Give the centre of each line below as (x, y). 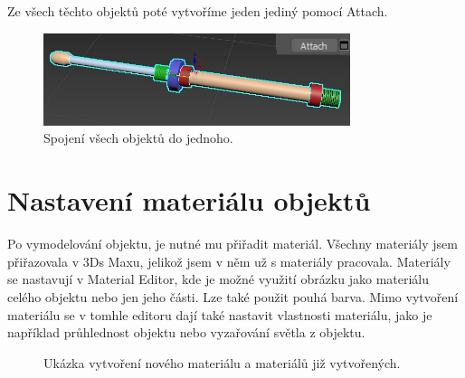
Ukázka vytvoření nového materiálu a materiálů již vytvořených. (222, 362)
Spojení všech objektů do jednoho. (138, 138)
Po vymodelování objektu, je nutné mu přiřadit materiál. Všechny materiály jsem (232, 244)
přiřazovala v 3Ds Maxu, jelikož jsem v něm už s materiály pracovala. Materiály (229, 261)
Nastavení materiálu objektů (189, 200)
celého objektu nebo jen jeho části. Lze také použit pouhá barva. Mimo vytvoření (233, 296)
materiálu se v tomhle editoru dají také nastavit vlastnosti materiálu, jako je (220, 314)
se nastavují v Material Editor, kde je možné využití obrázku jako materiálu (218, 279)
